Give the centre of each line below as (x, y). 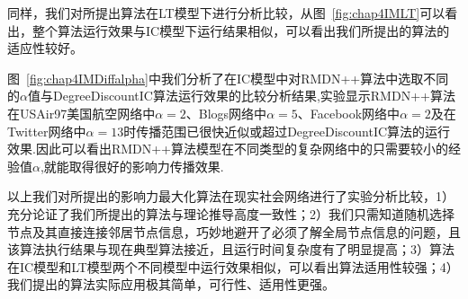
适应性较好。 (45, 48)
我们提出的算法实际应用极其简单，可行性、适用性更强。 (171, 284)
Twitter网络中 (47, 131)
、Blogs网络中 (226, 113)
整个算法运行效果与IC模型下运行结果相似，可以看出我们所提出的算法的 (241, 30)
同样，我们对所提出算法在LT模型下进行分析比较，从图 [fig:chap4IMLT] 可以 (226, 13)
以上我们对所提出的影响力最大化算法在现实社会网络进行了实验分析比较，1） (231, 196)
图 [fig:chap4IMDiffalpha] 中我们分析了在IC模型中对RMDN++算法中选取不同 (228, 78)
